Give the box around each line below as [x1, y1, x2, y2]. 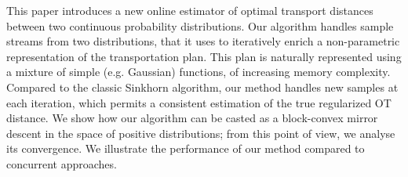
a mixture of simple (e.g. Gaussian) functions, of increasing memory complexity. [6, 63, 391, 80]
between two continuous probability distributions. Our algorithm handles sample [6, 17, 394, 34]
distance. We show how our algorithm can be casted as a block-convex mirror [6, 110, 378, 126]
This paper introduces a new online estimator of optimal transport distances [6, 2, 373, 18]
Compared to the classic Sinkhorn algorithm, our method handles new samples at [6, 78, 399, 95]
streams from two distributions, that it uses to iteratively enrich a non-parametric [6, 33, 400, 49]
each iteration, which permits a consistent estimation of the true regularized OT [6, 94, 392, 110]
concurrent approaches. [6, 155, 117, 172]
